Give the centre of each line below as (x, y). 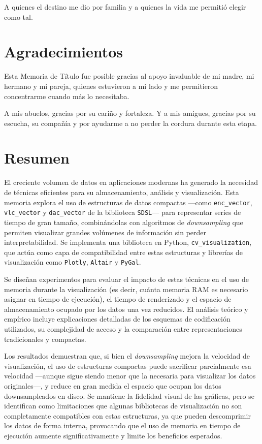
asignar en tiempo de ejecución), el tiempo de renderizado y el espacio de (118, 299)
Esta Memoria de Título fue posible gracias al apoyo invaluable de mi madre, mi (129, 76)
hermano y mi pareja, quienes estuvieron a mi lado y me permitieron (111, 86)
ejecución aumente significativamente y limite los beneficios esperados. (113, 435)
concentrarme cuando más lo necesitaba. (67, 96)
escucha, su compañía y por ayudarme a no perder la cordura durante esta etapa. (130, 123)
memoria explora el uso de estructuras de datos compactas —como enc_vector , (128, 202)
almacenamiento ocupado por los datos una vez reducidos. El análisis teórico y (126, 309)
